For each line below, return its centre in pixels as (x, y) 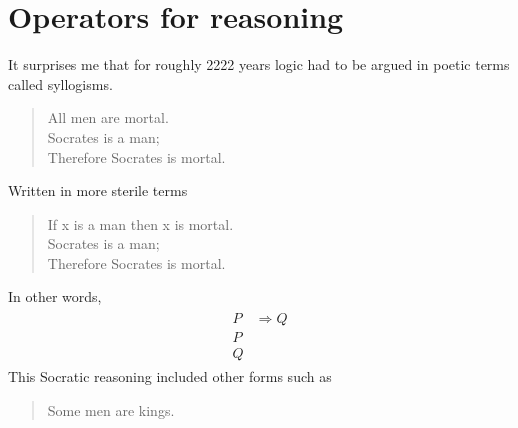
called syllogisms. (60, 83)
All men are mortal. (108, 117)
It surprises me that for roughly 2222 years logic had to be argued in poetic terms (259, 64)
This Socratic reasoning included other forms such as (170, 376)
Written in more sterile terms (98, 190)
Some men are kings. (111, 409)
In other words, (55, 296)
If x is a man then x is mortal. (140, 223)
